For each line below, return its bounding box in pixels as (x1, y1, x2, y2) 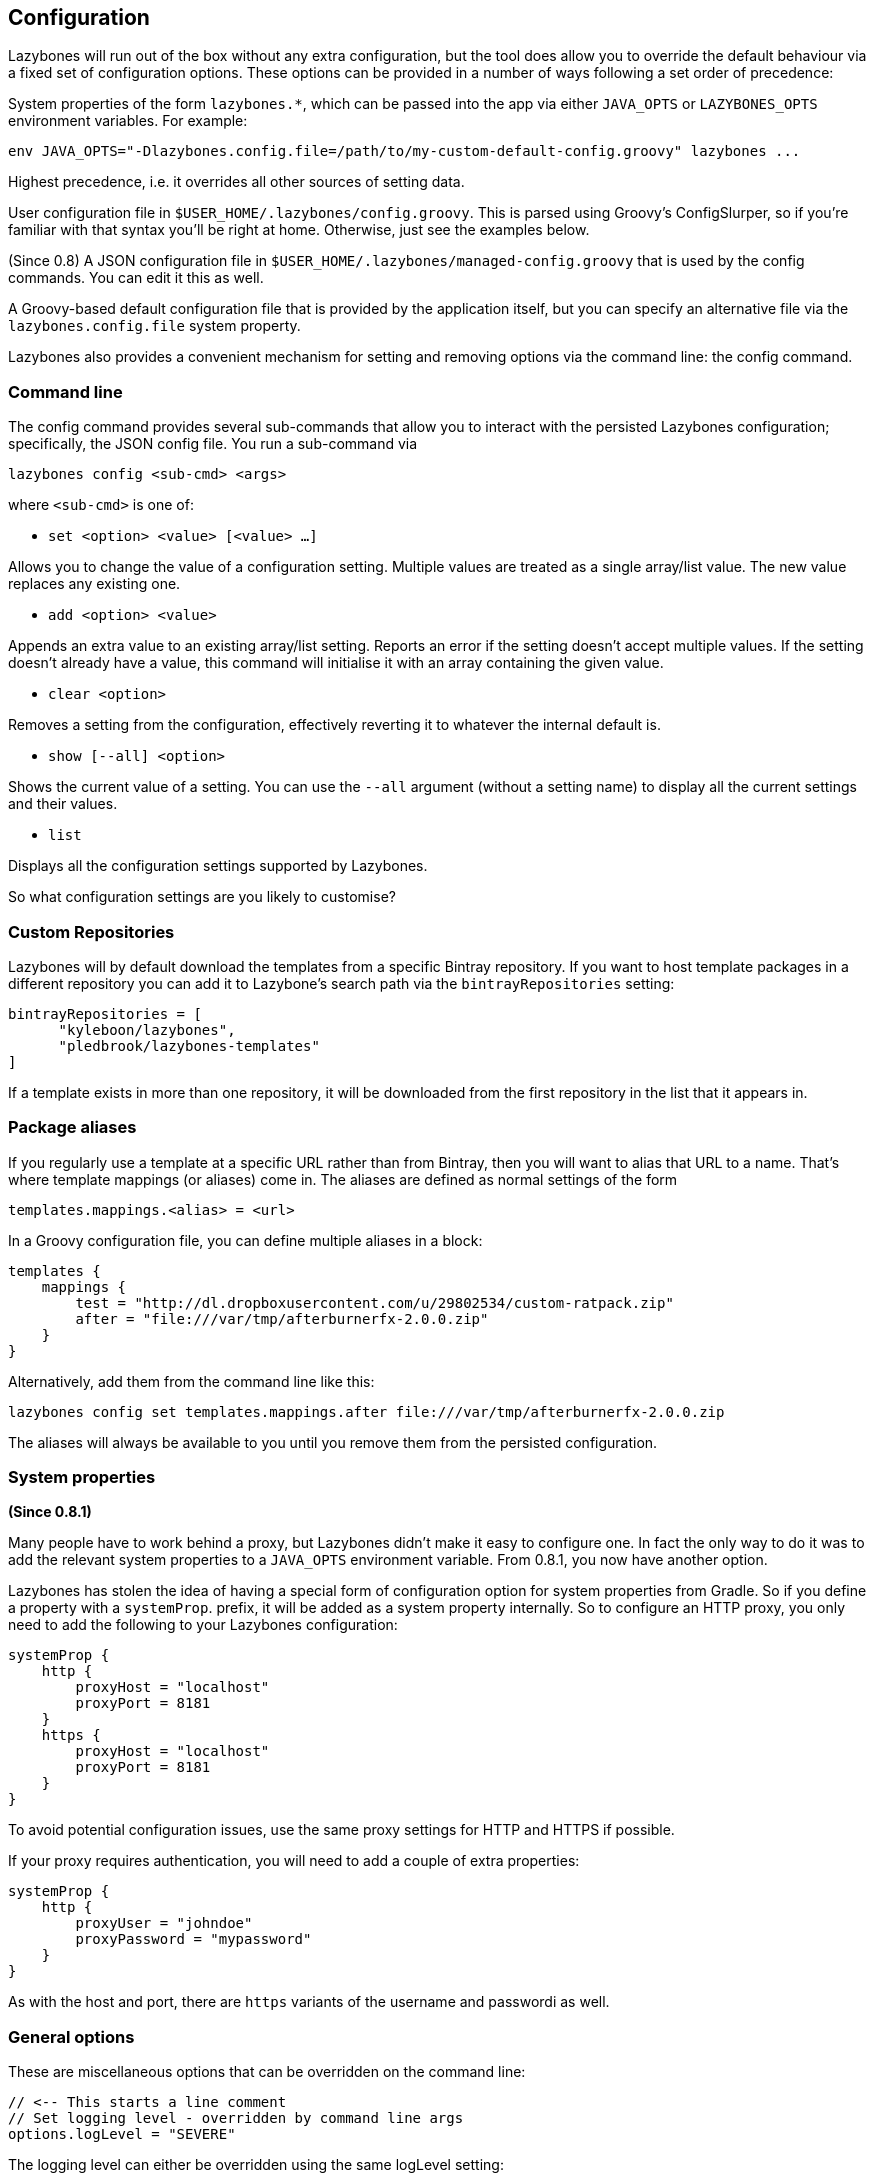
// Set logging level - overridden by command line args (8, 2110, 464, 2127)
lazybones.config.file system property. (8, 317, 301, 335)
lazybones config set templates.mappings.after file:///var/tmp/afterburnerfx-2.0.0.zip (8, 1403, 725, 1420)
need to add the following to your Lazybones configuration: (8, 1616, 398, 1634)
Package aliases (8, 1117, 137, 1138)
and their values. (8, 795, 118, 813)
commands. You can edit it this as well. (8, 269, 264, 287)
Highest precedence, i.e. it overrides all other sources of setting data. (8, 173, 465, 191)
